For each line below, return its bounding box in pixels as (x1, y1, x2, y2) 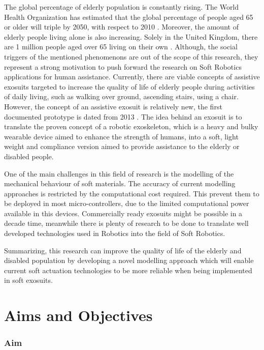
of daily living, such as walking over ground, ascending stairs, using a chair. (4, 91, 239, 102)
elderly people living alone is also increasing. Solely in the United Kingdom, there (4, 31, 258, 42)
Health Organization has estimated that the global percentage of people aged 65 (4, 11, 253, 22)
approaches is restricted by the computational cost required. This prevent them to (4, 188, 259, 198)
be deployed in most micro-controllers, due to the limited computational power (4, 198, 249, 209)
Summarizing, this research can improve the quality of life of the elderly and (4, 245, 242, 255)
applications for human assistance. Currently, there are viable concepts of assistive (4, 71, 260, 82)
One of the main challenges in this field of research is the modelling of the (4, 168, 234, 179)
